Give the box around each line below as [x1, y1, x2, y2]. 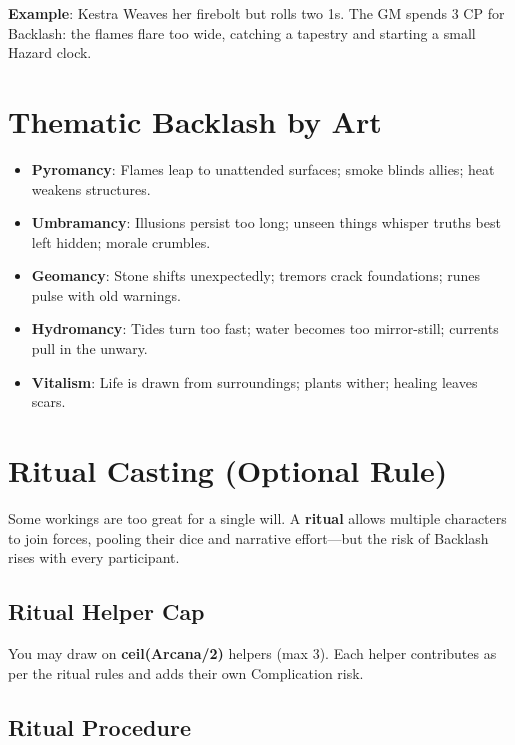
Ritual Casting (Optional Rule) [8, 450, 448, 491]
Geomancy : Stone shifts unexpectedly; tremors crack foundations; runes [31, 265, 481, 286]
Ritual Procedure [8, 711, 191, 742]
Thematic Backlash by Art [8, 100, 382, 141]
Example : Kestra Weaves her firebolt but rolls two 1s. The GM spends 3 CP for [8, 3, 505, 23]
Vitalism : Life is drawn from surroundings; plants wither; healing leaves [31, 371, 478, 392]
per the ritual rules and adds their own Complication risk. [8, 662, 364, 683]
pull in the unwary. [31, 338, 148, 359]
